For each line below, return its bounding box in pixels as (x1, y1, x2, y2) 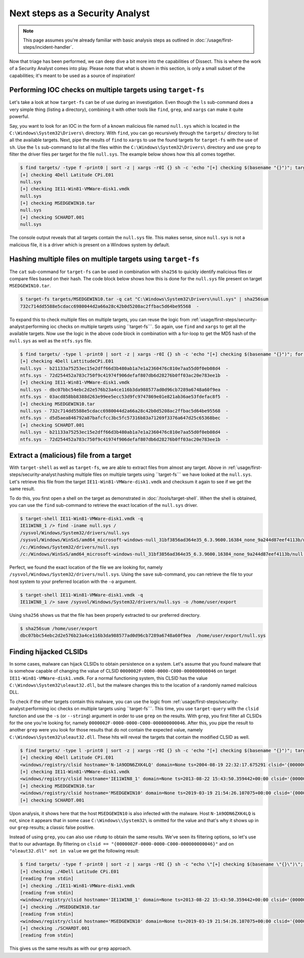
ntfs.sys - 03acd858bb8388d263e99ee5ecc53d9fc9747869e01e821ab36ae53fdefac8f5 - (20, 394, 229, 400)
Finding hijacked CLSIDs (9, 647, 88, 656)
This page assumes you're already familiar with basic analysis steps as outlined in (23, 37, 194, 43)
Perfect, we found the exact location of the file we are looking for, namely (9, 564, 163, 570)
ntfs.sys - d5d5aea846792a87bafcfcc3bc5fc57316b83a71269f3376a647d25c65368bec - (20, 415, 229, 421)
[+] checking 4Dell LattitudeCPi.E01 (20, 358, 114, 364)
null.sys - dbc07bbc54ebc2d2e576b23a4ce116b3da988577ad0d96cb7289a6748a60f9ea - (20, 387, 229, 392)
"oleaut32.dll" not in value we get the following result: (9, 848, 139, 854)
